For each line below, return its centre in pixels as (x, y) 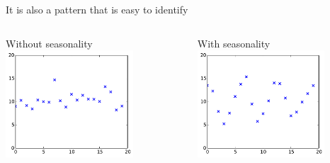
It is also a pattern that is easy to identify (97, 9)
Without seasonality (49, 43)
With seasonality (234, 43)
